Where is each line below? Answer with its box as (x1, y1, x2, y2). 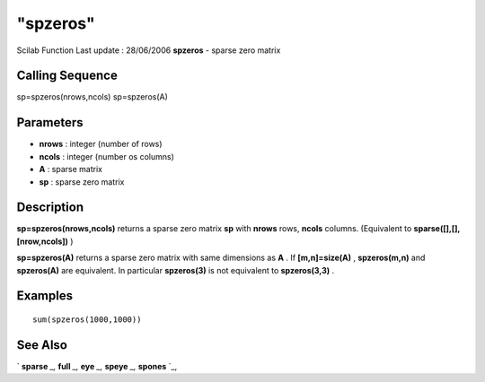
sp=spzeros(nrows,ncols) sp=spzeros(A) (16, 91, 168, 102)
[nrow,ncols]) (16, 236, 69, 247)
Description (16, 200, 84, 215)
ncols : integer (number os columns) (39, 151, 174, 161)
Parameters (16, 115, 84, 130)
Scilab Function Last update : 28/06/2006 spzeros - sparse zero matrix (16, 45, 281, 56)
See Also (16, 337, 67, 352)
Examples (16, 288, 74, 304)
